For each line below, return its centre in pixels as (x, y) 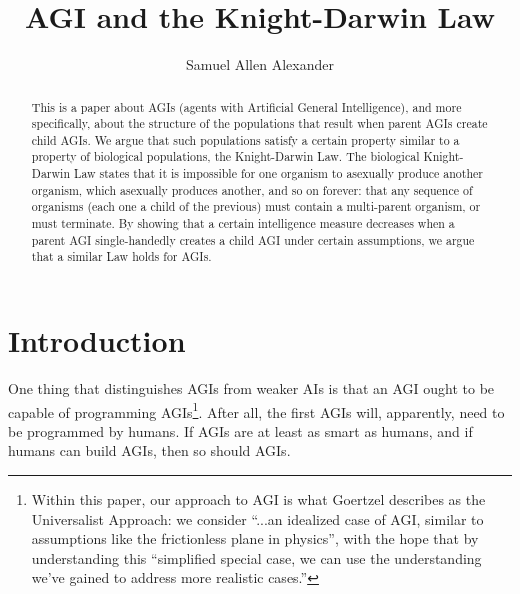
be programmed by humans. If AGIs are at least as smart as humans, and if (240, 430)
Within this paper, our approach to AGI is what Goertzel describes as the (258, 499)
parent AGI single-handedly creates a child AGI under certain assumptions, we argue (253, 239)
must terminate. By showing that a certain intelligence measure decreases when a (243, 223)
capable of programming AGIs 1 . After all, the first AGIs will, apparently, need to (256, 410)
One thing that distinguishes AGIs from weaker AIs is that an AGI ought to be (251, 388)
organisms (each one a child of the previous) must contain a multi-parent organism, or (256, 206)
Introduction (97, 340)
